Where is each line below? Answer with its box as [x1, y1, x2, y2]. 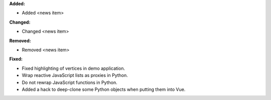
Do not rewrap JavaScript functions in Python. [22, 79, 117, 85]
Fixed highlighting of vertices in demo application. [22, 65, 125, 71]
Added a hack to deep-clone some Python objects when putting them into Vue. [22, 86, 186, 92]
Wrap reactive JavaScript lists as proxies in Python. [22, 72, 128, 78]
